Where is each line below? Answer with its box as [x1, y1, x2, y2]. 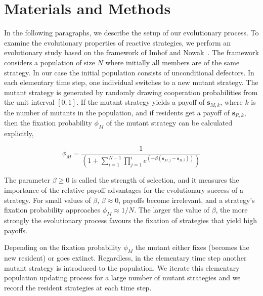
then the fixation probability [4, 117, 92, 128]
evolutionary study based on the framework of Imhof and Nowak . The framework [4, 47, 259, 58]
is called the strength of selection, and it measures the [71, 175, 239, 185]
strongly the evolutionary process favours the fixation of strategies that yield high [4, 215, 257, 226]
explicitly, [4, 128, 34, 138]
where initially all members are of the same [105, 57, 240, 67]
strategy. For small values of [4, 194, 91, 205]
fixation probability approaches [4, 204, 100, 215]
